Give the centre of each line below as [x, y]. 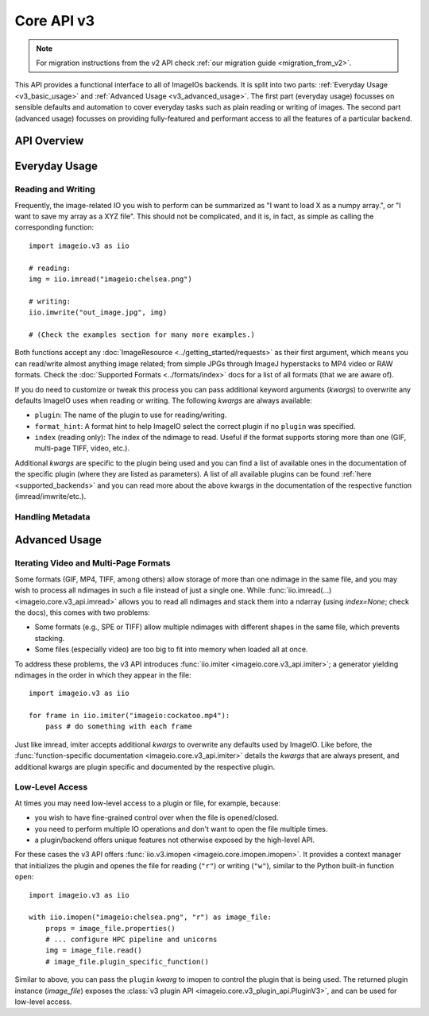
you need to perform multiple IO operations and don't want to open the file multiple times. [181, 829]
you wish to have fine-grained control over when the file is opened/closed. [157, 817]
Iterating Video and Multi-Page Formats [93, 563]
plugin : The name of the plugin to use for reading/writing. [131, 415]
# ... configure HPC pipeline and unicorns [131, 940]
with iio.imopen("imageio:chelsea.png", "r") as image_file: [150, 917]
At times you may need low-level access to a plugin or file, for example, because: [148, 803]
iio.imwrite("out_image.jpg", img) [98, 313]
